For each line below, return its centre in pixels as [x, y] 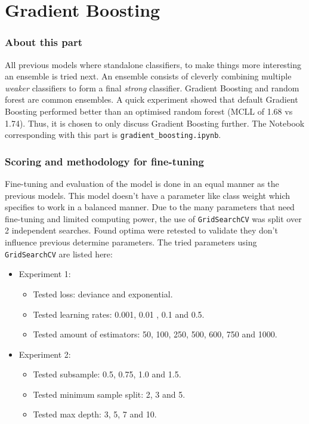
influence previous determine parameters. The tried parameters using [131, 242]
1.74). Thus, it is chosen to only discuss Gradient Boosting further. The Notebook [155, 123]
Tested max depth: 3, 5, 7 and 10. [95, 414]
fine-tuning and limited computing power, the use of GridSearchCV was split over [153, 218]
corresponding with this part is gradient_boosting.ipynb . [113, 135]
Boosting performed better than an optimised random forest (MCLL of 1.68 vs [149, 111]
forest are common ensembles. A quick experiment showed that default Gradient [152, 99]
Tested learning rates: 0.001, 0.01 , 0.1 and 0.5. [119, 314]
